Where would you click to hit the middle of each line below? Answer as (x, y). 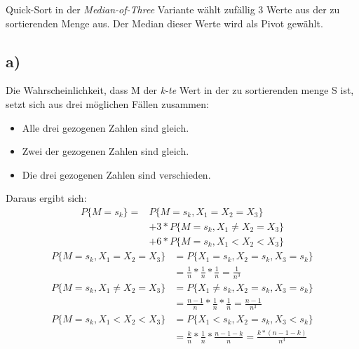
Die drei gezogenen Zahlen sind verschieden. (116, 174)
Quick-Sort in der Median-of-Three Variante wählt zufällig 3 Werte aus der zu (173, 9)
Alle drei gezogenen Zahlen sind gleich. (106, 127)
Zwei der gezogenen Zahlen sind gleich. (106, 151)
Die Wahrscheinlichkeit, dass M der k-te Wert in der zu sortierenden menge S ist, (180, 90)
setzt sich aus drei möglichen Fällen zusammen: (107, 103)
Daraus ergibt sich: (46, 198)
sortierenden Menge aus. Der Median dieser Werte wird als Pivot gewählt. (164, 23)
